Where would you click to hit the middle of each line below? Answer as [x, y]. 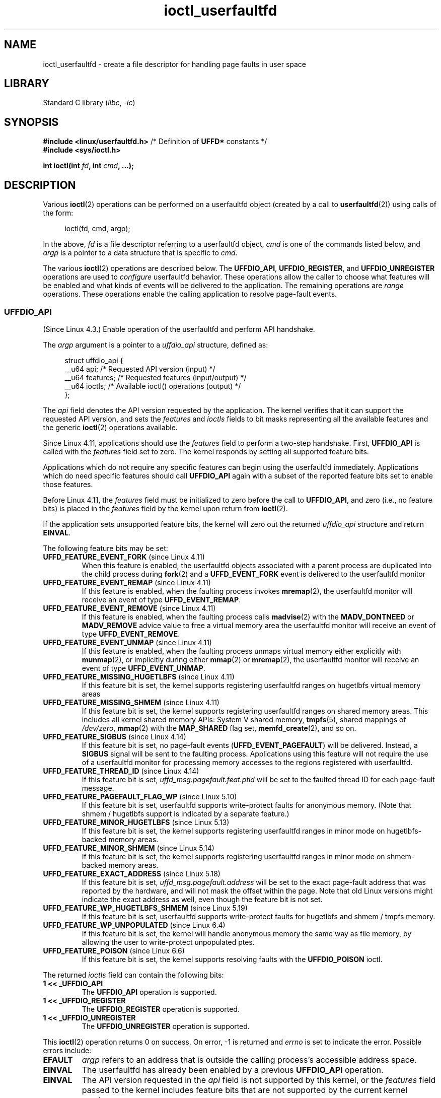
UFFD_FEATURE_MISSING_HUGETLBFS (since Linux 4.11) [139, 676]
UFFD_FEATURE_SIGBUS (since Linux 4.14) [115, 736]
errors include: [67, 1050]
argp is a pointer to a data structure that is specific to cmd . [140, 253]
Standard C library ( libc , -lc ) [89, 103]
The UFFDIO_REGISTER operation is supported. [161, 1009]
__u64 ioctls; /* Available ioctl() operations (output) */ [153, 386]
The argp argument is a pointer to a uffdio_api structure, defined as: [156, 345]
